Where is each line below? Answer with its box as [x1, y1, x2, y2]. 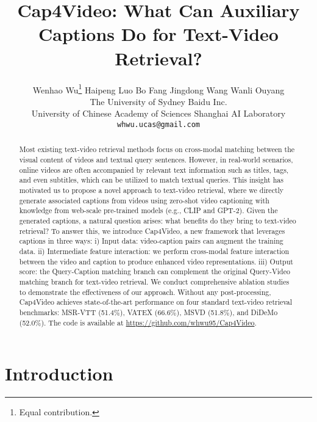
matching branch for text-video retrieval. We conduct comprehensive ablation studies [19, 276, 290, 286]
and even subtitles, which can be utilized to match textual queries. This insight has [19, 175, 283, 185]
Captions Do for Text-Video [38, 21, 279, 46]
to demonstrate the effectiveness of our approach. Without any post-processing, [19, 286, 271, 297]
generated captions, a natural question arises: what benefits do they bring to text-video [19, 215, 296, 225]
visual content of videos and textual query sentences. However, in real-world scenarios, [19, 155, 293, 165]
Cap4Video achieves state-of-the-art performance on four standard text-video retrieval [19, 297, 293, 307]
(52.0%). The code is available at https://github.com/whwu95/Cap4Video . [19, 317, 257, 327]
